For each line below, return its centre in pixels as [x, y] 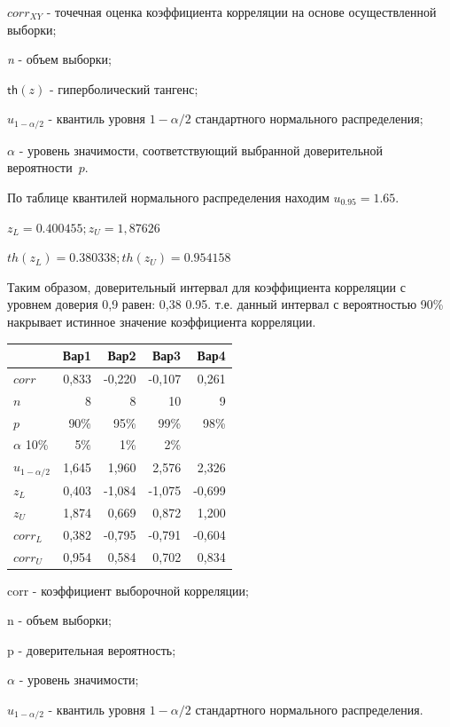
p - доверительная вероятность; [92, 649]
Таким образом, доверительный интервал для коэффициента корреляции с [206, 286]
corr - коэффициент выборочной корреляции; [128, 590]
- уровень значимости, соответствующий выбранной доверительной [201, 150]
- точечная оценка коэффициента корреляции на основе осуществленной [241, 12]
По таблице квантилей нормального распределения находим [168, 198]
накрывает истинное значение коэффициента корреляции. [162, 321]
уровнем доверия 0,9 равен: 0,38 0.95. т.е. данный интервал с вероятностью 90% [225, 304]
